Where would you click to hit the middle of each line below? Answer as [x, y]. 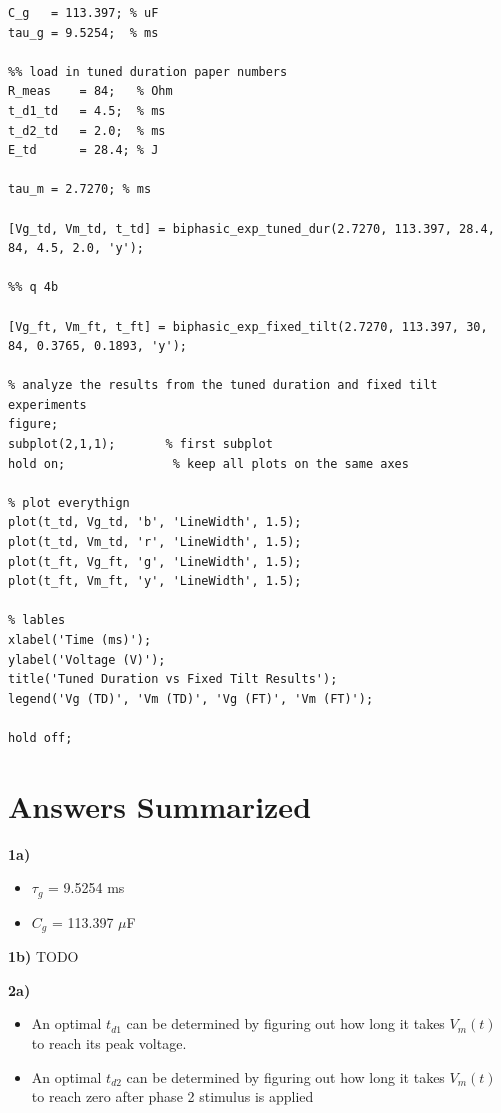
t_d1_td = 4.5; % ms [87, 110]
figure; [33, 424]
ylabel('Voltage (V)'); [87, 659]
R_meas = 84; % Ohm [90, 91]
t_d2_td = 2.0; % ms [87, 130]
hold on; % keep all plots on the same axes [208, 463]
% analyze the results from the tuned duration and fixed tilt [223, 385]
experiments [47, 404]
